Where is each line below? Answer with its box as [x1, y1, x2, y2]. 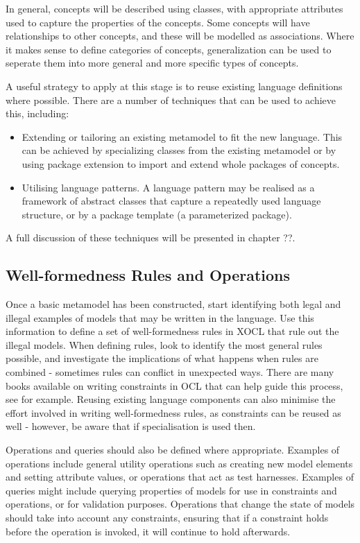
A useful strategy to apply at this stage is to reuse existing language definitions [6, 78, 343, 93]
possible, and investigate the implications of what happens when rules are [6, 351, 318, 365]
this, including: [6, 106, 69, 121]
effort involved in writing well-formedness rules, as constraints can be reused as [6, 405, 341, 420]
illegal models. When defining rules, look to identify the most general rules [6, 337, 323, 352]
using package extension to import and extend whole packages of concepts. [22, 156, 340, 171]
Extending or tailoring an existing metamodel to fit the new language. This [22, 129, 343, 144]
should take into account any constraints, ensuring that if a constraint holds [6, 510, 329, 525]
